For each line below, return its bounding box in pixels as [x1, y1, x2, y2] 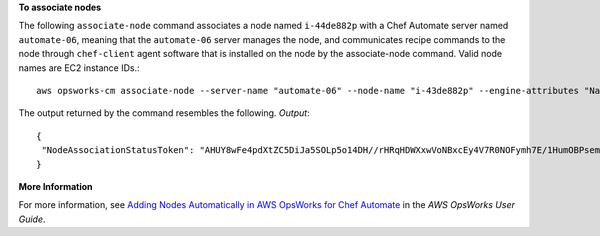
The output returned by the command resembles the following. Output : [18, 107, 310, 119]
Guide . [18, 213, 46, 225]
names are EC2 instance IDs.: [18, 61, 140, 74]
